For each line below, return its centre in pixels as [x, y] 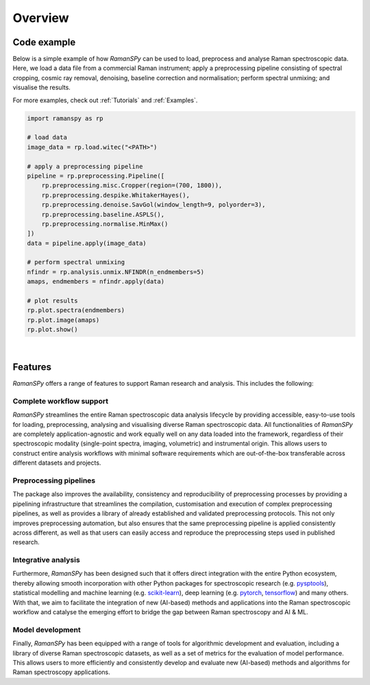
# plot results [52, 301]
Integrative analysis [46, 560]
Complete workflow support [61, 401]
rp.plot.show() [52, 330]
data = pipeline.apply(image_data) [87, 243]
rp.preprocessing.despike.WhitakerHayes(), [115, 195]
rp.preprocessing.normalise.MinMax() [105, 224]
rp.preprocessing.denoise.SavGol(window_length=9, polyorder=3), [153, 205]
